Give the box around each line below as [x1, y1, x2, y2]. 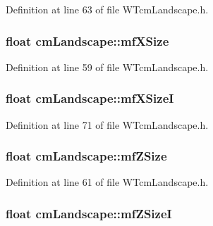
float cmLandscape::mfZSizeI [6, 204, 172, 222]
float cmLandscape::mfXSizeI [6, 89, 174, 107]
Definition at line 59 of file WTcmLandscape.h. [6, 59, 209, 74]
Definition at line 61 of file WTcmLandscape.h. [6, 175, 209, 189]
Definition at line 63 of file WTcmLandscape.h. [6, 2, 209, 16]
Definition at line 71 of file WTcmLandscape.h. [6, 117, 209, 132]
